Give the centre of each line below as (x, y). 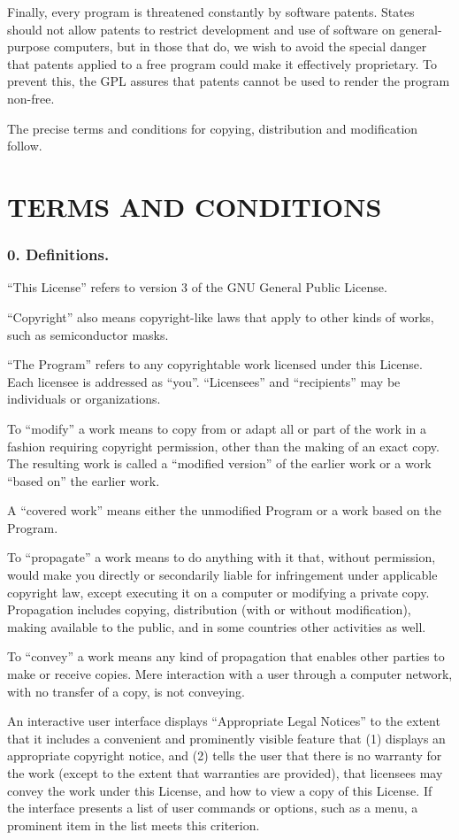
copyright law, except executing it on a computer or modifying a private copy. (218, 592)
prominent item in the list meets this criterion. (134, 825)
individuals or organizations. (84, 399)
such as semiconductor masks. (88, 334)
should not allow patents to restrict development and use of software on (201, 29)
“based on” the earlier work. (84, 480)
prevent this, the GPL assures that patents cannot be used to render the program (229, 81)
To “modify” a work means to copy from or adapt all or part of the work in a (217, 428)
